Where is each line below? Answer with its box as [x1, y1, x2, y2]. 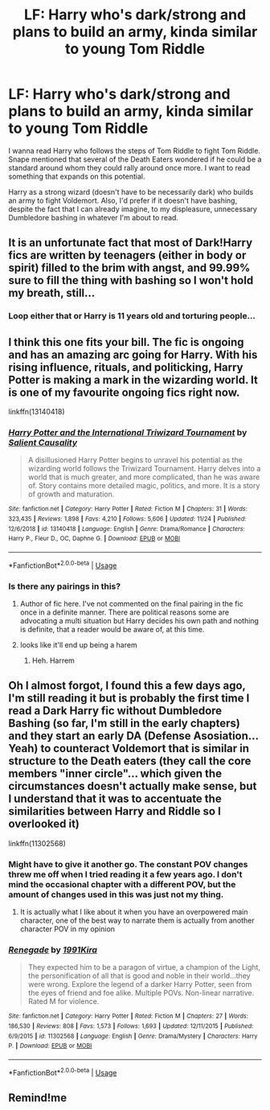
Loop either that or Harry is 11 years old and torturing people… [8, 310, 256, 322]
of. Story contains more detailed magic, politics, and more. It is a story [27, 481, 260, 491]
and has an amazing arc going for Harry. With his [8, 347, 258, 361]
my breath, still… [8, 286, 96, 300]
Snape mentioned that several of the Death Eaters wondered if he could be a [8, 154, 262, 164]
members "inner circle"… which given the [8, 767, 223, 781]
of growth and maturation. [27, 489, 115, 499]
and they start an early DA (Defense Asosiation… [8, 730, 259, 743]
